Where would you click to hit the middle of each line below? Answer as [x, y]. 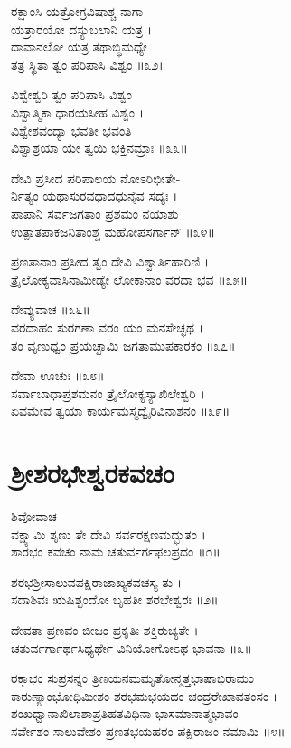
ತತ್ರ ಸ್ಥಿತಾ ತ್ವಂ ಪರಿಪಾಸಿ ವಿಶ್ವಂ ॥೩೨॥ [89, 64]
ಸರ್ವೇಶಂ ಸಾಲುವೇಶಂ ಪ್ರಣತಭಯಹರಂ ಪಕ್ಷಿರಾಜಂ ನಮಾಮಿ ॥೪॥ [148, 730]
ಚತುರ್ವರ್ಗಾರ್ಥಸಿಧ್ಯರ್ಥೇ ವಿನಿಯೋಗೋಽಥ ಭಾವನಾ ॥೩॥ [131, 647]
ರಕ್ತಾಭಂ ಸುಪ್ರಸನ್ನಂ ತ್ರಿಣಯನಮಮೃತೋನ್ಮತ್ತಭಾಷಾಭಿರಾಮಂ [133, 678]
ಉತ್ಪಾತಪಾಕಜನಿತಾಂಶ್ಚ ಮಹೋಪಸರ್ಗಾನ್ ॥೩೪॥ [113, 231]
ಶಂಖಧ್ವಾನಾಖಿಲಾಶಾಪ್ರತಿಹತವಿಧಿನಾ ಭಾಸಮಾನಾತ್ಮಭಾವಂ [125, 713]
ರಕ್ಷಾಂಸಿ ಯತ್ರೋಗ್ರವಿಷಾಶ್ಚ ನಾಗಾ [77, 11]
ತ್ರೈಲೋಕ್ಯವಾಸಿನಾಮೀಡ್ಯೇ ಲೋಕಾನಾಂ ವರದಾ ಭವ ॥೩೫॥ [130, 279]
